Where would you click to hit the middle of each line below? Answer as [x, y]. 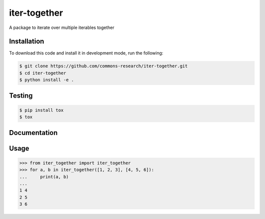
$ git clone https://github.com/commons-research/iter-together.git [104, 66]
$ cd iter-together [43, 73]
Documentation [33, 133]
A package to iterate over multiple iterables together [62, 27]
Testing [21, 96]
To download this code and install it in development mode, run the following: [86, 53]
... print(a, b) [44, 177]
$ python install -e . [47, 80]
